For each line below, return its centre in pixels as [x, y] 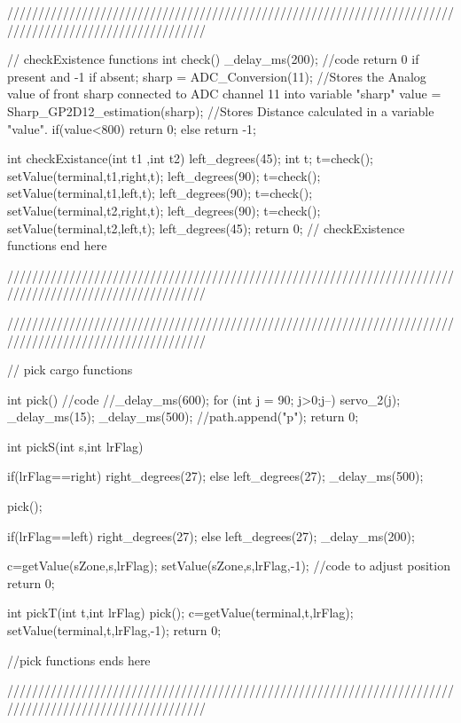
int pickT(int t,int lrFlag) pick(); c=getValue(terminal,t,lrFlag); [180, 613]
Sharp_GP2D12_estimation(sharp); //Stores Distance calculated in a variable [221, 110]
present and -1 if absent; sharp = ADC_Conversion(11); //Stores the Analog [217, 76]
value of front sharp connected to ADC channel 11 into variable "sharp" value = [224, 94]
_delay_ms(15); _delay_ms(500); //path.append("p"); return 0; [183, 417]
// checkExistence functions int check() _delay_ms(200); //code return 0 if [213, 59]
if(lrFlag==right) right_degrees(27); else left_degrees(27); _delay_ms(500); [215, 476]
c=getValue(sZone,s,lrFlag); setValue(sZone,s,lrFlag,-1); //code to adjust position [229, 566]
